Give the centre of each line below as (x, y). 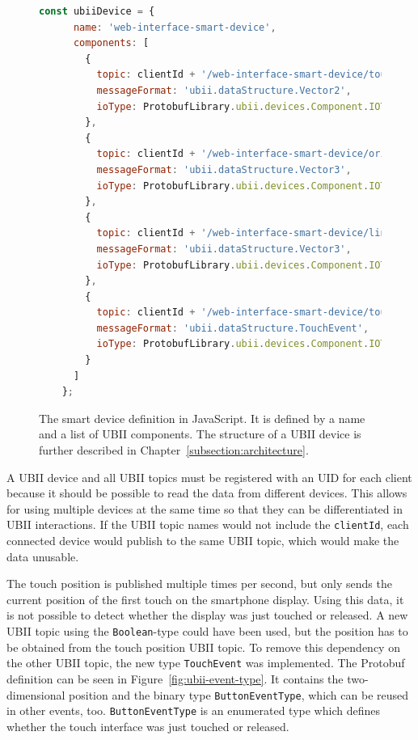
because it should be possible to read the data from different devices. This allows (207, 493)
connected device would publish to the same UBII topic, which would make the (203, 541)
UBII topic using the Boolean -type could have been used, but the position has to (207, 631)
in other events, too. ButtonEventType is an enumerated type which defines (193, 710)
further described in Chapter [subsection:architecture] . (174, 450)
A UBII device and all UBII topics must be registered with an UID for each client (209, 477)
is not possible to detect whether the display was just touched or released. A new (207, 615)
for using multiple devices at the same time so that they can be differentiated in (205, 508)
